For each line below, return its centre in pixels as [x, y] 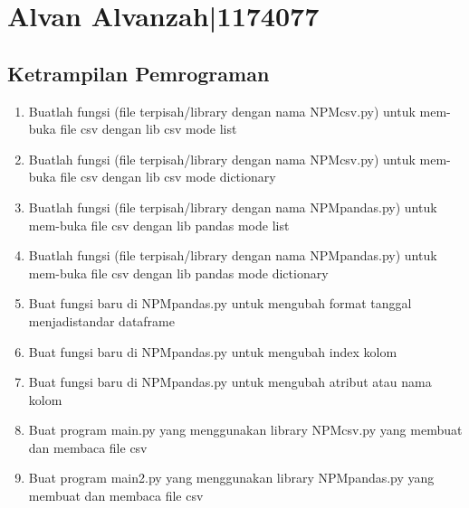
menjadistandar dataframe [101, 320]
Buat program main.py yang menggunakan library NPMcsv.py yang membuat [245, 430]
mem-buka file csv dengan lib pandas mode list [159, 225]
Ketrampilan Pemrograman [139, 73]
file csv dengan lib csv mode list [148, 129]
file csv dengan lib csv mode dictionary [168, 177]
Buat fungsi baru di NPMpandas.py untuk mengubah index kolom [213, 351]
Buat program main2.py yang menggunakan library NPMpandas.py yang [231, 478]
